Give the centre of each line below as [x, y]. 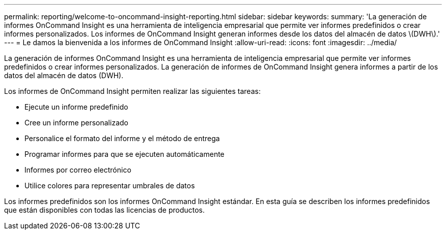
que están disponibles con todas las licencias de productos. [105, 210]
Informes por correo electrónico [78, 170]
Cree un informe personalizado [76, 123]
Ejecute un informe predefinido [76, 107]
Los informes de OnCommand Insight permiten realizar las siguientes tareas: [132, 91]
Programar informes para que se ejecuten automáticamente [124, 154]
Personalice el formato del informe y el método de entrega [122, 138]
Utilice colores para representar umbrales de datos [110, 186]
